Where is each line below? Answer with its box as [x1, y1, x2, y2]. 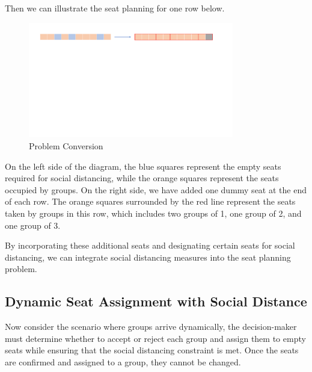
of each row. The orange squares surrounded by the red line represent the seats [5, 195, 296, 208]
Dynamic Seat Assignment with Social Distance [5, 292, 307, 311]
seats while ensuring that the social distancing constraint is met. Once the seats [5, 344, 299, 356]
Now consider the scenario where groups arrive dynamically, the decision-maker [5, 320, 297, 333]
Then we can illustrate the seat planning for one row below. [5, 2, 225, 14]
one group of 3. [5, 219, 61, 231]
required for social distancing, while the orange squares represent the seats [5, 172, 279, 184]
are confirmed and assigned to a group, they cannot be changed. [5, 355, 241, 368]
